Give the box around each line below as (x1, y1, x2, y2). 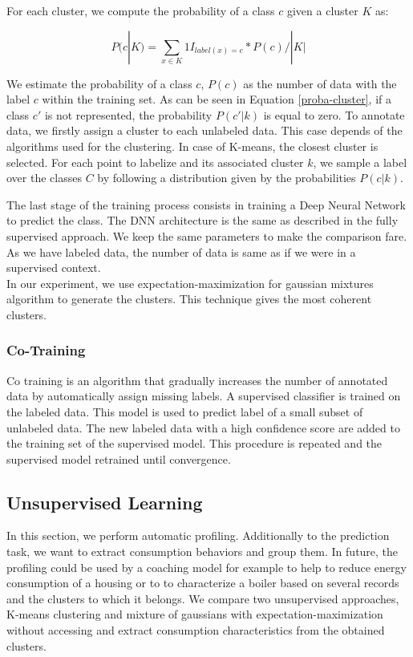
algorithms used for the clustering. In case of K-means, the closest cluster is (6, 137, 379, 154)
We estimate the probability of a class (6, 75, 192, 91)
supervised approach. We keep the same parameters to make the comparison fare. (6, 227, 407, 244)
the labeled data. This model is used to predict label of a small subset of (6, 403, 363, 420)
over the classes (6, 169, 82, 186)
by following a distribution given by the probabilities (97, 169, 356, 186)
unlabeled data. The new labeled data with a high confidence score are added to (6, 419, 400, 436)
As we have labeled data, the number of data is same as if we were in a (6, 243, 356, 260)
